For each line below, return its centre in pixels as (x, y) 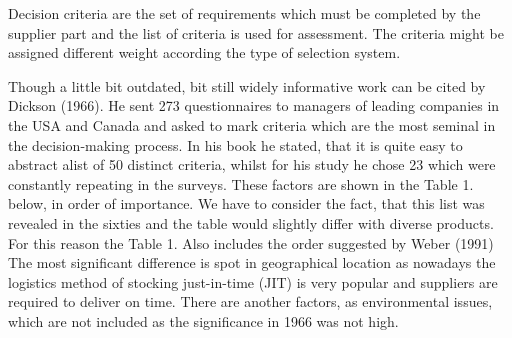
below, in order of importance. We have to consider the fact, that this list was (246, 203)
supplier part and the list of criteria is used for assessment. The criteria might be (256, 32)
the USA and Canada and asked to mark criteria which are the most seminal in (252, 124)
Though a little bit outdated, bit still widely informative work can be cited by (247, 85)
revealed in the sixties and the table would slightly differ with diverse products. (251, 222)
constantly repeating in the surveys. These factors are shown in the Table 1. (241, 183)
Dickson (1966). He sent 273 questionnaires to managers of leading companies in (254, 105)
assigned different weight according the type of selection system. (204, 52)
